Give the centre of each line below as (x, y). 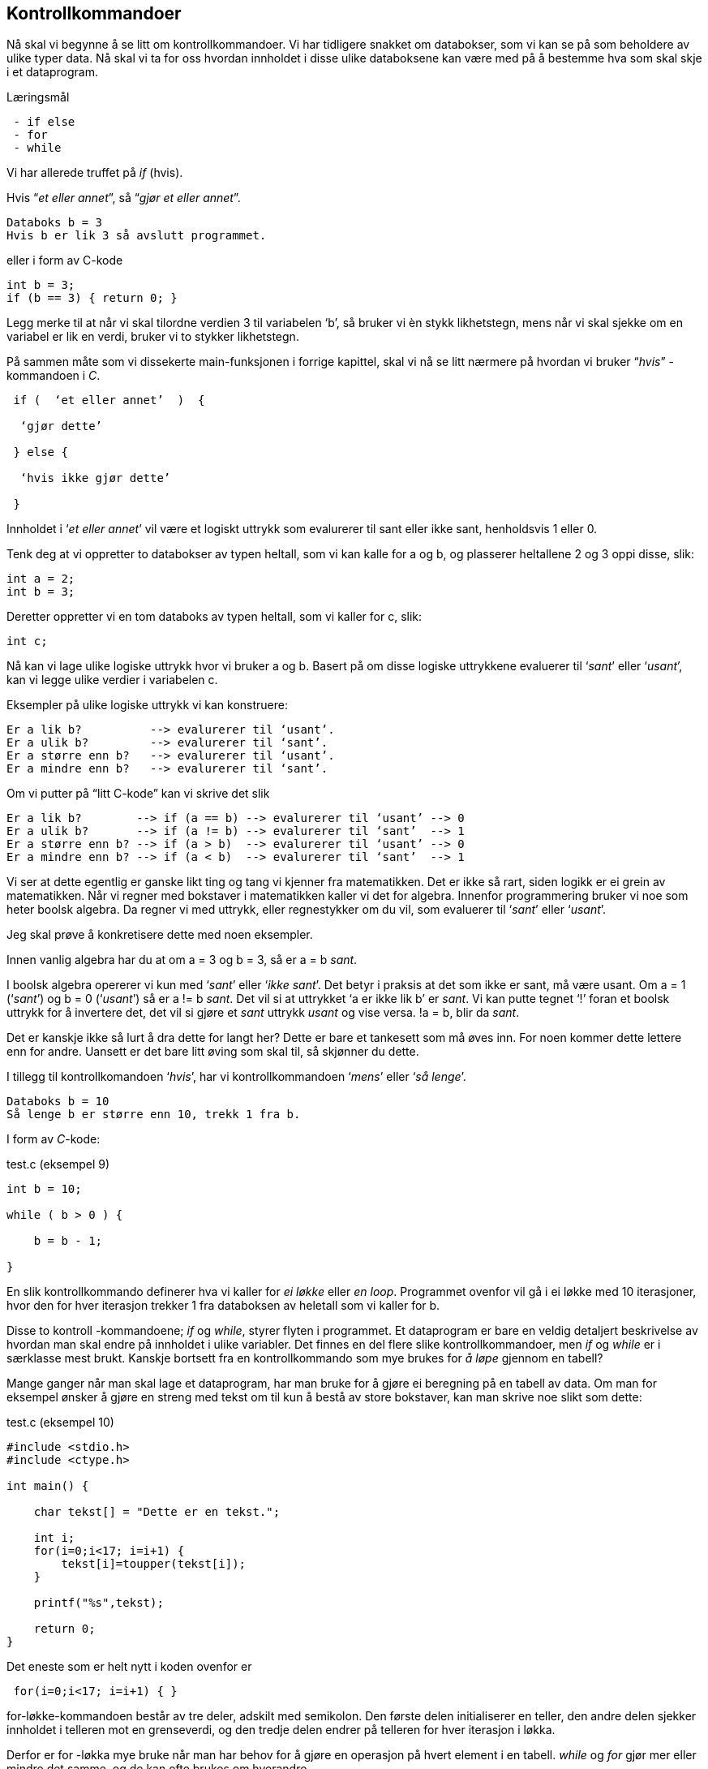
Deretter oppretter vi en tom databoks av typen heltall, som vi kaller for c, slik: (215, 617)
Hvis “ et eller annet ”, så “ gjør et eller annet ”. (124, 198)
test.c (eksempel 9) (58, 1164)
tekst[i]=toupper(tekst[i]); (154, 1564)
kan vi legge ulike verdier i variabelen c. (112, 680)
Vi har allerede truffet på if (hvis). (95, 173)
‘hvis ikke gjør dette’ (95, 478)
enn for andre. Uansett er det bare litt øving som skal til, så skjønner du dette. (213, 1052)
